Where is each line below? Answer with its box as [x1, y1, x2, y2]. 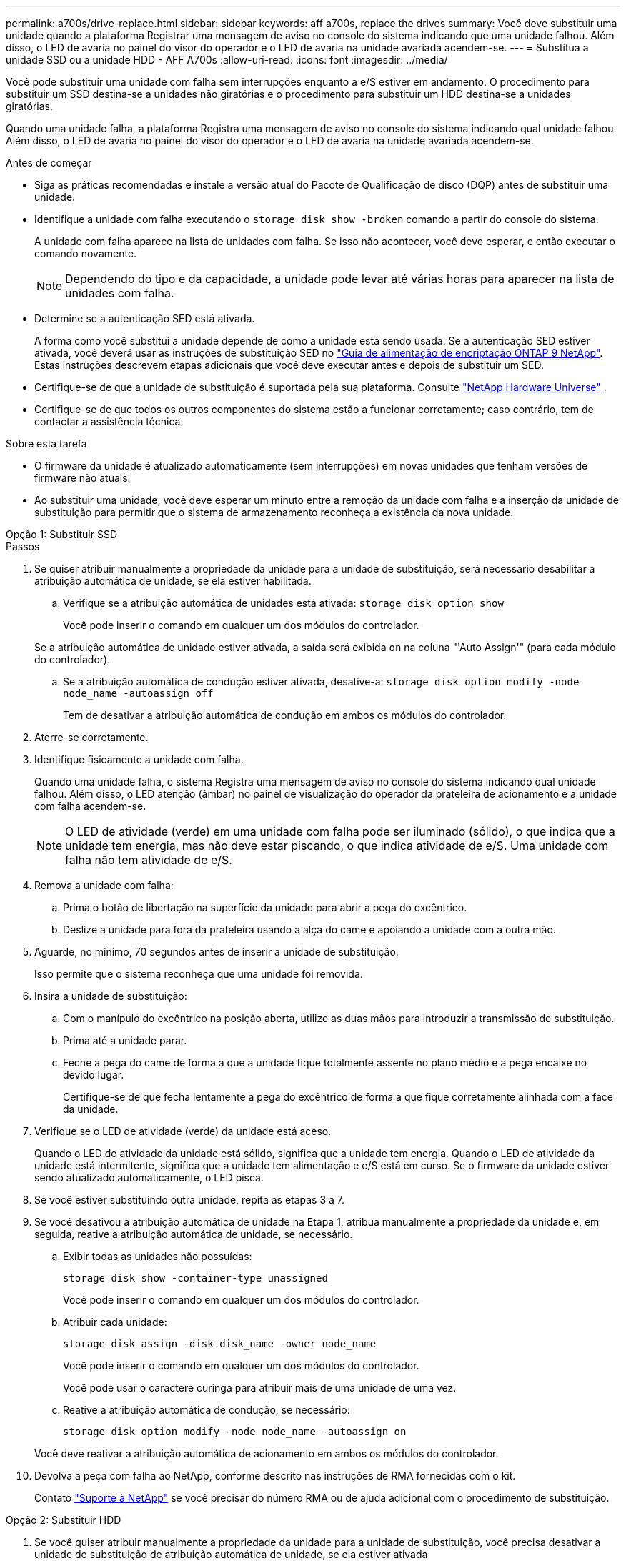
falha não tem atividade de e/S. [65, 853, 232, 867]
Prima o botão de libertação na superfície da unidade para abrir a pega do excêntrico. [63, 901, 467, 913]
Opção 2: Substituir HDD [6, 1514, 121, 1526]
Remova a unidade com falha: [34, 879, 174, 891]
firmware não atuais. [34, 472, 131, 484]
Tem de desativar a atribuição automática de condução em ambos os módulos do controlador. [63, 709, 507, 721]
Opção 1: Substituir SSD [6, 528, 117, 540]
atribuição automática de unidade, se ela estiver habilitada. [34, 575, 312, 587]
